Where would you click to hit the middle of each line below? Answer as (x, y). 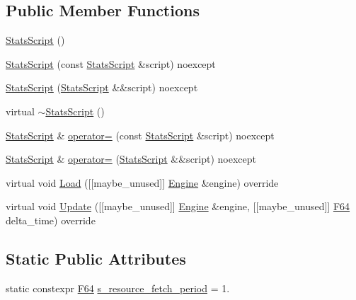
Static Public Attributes (96, 258)
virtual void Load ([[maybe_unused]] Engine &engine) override (142, 182)
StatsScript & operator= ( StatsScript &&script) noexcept (131, 159)
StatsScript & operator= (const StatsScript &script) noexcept (140, 135)
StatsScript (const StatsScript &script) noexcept (111, 63)
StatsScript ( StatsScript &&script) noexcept (102, 87)
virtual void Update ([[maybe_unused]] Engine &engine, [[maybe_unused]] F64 (178, 206)
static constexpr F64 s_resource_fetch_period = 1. (118, 288)
